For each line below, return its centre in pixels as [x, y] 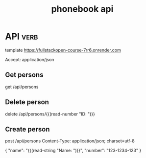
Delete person [27, 102]
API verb [22, 36]
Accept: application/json [30, 59]
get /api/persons [22, 87]
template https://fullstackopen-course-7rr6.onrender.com [63, 50]
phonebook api [82, 9]
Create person [27, 129]
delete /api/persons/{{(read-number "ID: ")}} [50, 114]
